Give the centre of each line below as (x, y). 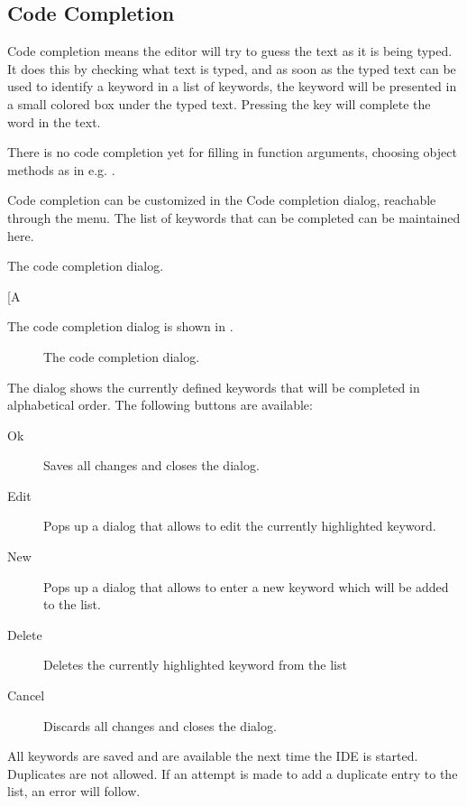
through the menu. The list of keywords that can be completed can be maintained (234, 217)
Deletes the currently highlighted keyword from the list (195, 665)
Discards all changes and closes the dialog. (160, 725)
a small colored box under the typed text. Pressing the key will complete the (219, 103)
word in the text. (54, 121)
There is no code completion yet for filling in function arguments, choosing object (232, 152)
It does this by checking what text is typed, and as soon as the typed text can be (232, 68)
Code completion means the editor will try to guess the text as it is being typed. (230, 51)
